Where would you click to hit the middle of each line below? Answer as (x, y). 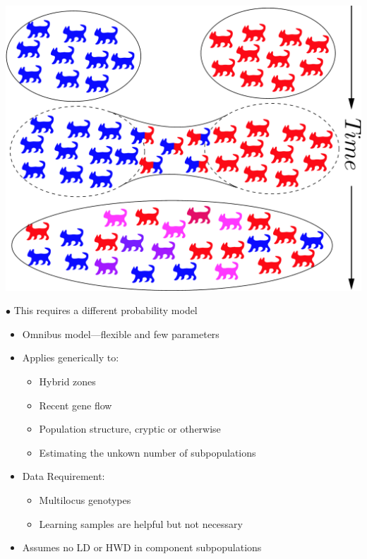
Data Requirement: (64, 476)
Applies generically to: (71, 357)
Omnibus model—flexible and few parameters (121, 333)
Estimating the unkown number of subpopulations (148, 452)
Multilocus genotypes (85, 499)
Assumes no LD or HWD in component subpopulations (142, 547)
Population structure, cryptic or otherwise (130, 429)
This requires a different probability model (106, 310)
